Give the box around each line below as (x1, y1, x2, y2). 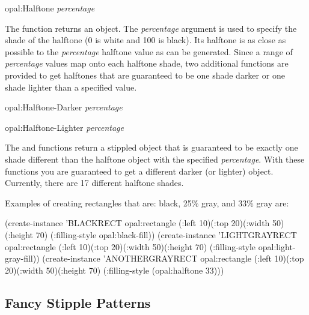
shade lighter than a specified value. (5, 80, 137, 93)
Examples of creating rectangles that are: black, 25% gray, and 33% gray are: (5, 196, 289, 209)
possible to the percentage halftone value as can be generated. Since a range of (5, 45, 293, 58)
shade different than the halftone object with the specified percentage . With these (5, 152, 305, 165)
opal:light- (258, 240, 296, 253)
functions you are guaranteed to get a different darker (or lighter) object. (5, 164, 274, 177)
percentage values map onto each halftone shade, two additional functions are (5, 57, 289, 70)
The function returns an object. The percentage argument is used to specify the (5, 22, 297, 34)
